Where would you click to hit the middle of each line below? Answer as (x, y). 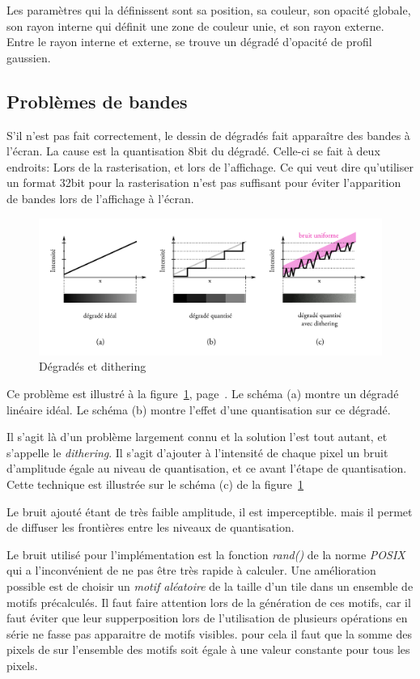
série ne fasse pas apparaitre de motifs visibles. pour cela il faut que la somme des (209, 633)
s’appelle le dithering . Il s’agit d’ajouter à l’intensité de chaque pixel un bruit (197, 452)
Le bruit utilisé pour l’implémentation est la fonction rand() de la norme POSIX (206, 554)
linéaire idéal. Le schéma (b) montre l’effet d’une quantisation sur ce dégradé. (199, 409)
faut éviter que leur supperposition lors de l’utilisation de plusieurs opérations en (207, 618)
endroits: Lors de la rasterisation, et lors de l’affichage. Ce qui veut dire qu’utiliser (210, 166)
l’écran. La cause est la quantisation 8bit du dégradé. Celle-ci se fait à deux (193, 151)
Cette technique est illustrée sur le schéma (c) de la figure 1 (155, 484)
